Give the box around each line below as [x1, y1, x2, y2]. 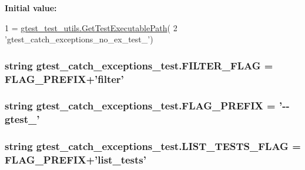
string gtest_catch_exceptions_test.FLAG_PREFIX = [5, 98, 276, 113]
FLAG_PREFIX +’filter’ [5, 71, 124, 86]
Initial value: [5, 2, 57, 14]
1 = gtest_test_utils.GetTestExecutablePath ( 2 [5, 21, 177, 34]
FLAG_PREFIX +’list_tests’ [5, 152, 146, 167]
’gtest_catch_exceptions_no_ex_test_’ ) [5, 33, 153, 45]
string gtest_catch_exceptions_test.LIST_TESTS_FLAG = [5, 139, 301, 154]
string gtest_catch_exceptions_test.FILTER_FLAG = [5, 58, 273, 72]
